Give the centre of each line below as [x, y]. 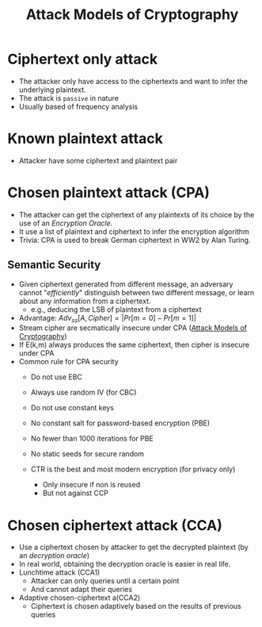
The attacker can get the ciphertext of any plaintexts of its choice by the [137, 214]
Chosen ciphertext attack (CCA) [115, 525]
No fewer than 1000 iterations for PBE [92, 439]
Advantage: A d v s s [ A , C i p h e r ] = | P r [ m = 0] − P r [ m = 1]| [108, 319]
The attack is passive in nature [69, 98]
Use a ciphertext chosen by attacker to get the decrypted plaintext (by [133, 547]
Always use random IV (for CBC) [84, 392]
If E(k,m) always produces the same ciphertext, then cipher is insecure [134, 345]
